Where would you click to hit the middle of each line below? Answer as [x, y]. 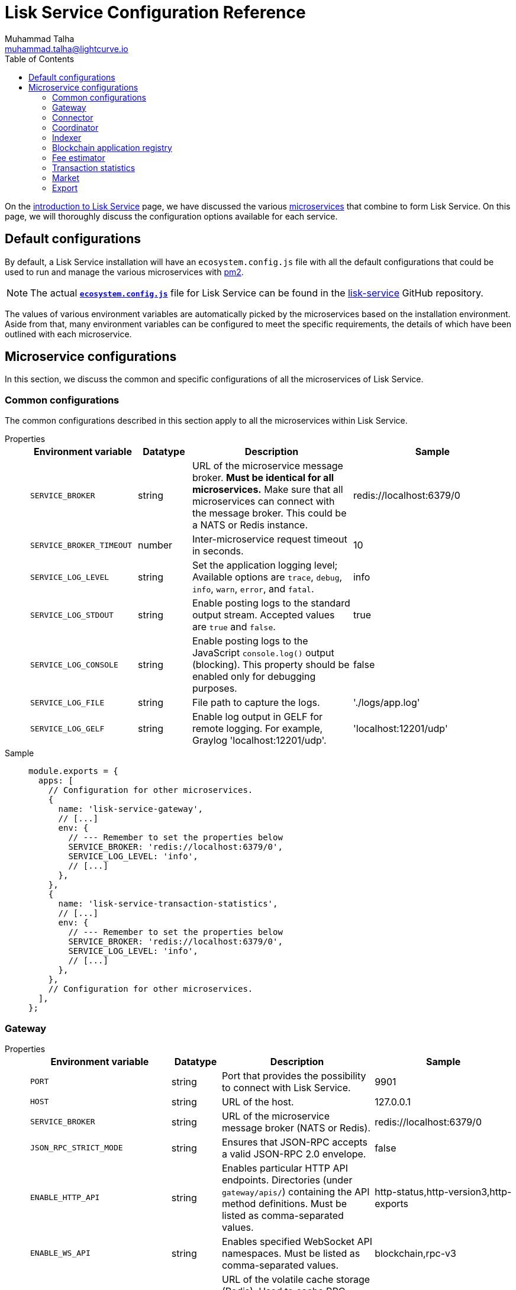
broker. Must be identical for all [263, 478]
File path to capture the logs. [256, 703]
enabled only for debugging [254, 677]
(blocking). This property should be [271, 665]
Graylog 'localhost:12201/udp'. [259, 741]
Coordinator [75, 127]
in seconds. [218, 551]
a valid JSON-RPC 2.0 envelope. [294, 1154]
